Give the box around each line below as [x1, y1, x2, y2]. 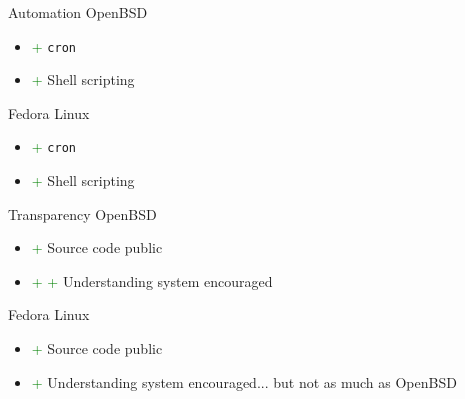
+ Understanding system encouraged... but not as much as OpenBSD [31, 371, 457, 392]
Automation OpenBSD [8, 2, 148, 22]
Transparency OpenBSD [8, 203, 157, 224]
